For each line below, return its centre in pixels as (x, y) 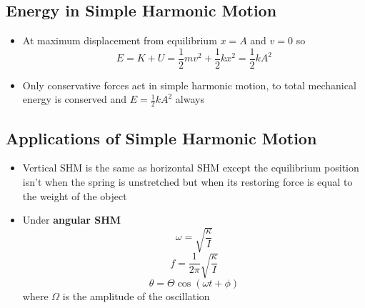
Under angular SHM (72, 220)
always (190, 99)
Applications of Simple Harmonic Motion (161, 138)
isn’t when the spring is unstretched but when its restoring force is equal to (187, 182)
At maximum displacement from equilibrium (120, 40)
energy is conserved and (75, 99)
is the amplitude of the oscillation (136, 295)
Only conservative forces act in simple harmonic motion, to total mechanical (189, 85)
